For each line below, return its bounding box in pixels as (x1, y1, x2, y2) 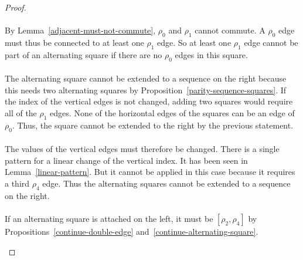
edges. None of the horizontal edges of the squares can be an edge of (50, 106, 295, 119)
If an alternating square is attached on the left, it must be (5, 212, 213, 224)
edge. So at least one (157, 36, 231, 48)
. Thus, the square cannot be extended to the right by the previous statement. (12, 119, 294, 131)
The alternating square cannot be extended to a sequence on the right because (5, 72, 287, 85)
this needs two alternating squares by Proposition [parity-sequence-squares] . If (5, 83, 287, 96)
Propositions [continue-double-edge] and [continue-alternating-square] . (5, 225, 258, 237)
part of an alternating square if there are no (5, 48, 162, 60)
